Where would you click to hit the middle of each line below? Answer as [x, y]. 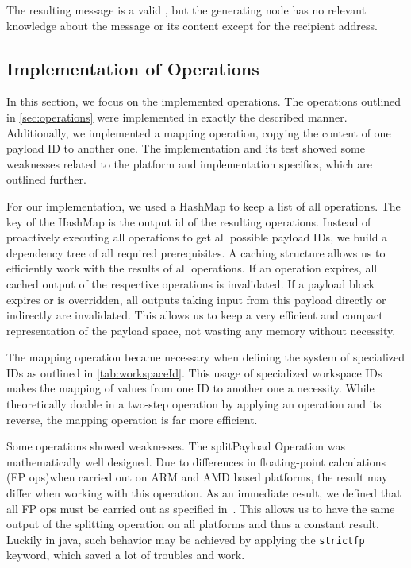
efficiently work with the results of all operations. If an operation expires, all [192, 268]
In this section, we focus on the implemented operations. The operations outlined [204, 101]
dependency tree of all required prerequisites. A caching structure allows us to [196, 252]
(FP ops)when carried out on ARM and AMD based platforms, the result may [197, 477]
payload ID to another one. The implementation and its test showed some [186, 148]
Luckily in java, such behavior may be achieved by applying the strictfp [186, 539]
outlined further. [46, 179]
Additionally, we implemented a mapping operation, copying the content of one [199, 132]
